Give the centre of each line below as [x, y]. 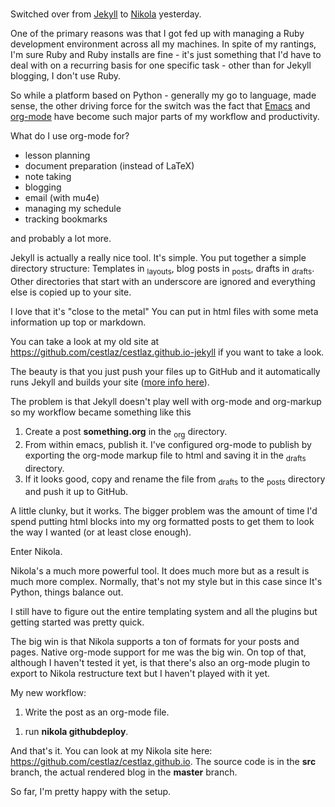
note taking [48, 177]
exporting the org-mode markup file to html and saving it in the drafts [165, 456]
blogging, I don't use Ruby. [66, 76]
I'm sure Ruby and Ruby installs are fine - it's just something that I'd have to [166, 55]
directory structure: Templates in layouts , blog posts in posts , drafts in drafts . [162, 270]
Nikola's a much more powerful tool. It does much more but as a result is [160, 571]
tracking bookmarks [66, 219]
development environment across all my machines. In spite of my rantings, [163, 44]
